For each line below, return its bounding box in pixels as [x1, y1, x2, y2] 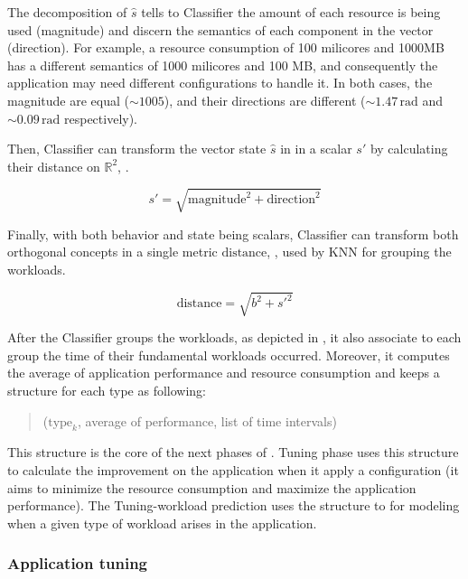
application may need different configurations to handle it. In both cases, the [7, 73, 433, 92]
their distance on [7, 156, 100, 175]
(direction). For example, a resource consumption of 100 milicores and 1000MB [7, 38, 445, 57]
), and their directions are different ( [164, 90, 366, 109]
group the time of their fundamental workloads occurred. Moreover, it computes [7, 345, 450, 364]
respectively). [64, 108, 138, 127]
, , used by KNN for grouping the [267, 242, 452, 261]
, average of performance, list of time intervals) [77, 411, 337, 430]
